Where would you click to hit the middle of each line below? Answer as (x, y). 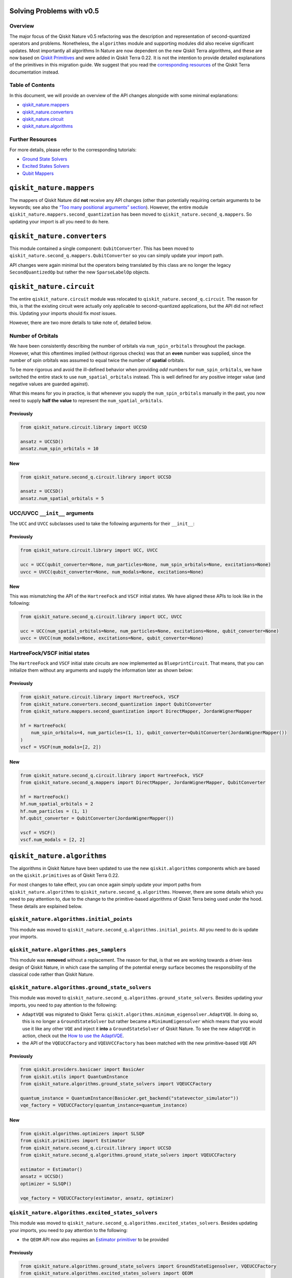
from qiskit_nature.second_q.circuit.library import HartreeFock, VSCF (112, 775)
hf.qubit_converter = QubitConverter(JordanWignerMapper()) (97, 818)
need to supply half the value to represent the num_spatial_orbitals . (86, 400)
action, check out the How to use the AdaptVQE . (73, 1036)
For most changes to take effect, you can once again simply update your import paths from (105, 885)
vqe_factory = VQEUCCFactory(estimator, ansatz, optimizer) (97, 1198)
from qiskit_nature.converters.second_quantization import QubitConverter (116, 704)
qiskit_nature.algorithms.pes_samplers (68, 950)
